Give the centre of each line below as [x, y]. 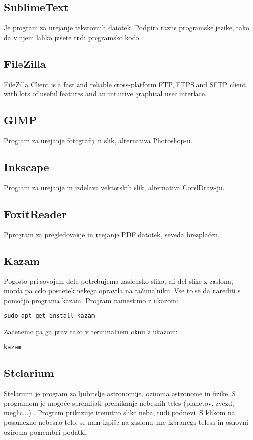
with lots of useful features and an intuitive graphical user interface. [105, 94]
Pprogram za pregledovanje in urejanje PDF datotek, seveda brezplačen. [112, 234]
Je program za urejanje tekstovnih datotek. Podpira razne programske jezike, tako [126, 28]
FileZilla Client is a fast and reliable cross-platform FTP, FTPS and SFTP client [125, 84]
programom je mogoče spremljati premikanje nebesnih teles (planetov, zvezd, [119, 403]
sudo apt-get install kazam [49, 316]
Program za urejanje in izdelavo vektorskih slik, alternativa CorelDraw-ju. [114, 187]
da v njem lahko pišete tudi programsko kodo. [73, 37]
